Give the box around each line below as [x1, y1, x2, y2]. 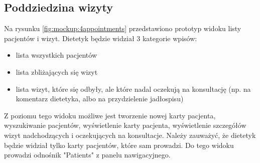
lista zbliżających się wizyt [16, 66, 98, 77]
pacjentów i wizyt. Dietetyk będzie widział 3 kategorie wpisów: [4, 33, 197, 43]
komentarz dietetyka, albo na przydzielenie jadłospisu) [16, 93, 184, 104]
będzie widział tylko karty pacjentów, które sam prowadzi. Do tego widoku [4, 139, 234, 150]
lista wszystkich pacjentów [16, 50, 97, 60]
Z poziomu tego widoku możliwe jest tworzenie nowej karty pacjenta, [4, 110, 216, 120]
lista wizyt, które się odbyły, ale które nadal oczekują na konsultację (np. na [16, 83, 251, 94]
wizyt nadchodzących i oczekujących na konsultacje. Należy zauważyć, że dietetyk [4, 129, 256, 140]
